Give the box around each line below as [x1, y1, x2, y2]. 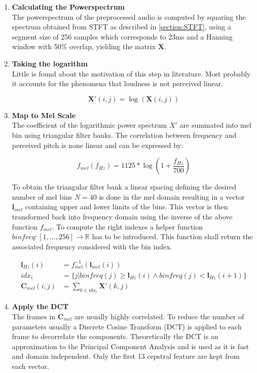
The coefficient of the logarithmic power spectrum [12, 120, 167, 130]
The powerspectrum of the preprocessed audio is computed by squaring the [12, 11, 246, 22]
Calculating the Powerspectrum [12, 2, 125, 12]
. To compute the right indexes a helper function [52, 221, 203, 232]
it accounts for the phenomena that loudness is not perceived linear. [12, 78, 223, 89]
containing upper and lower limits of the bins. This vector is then [25, 201, 228, 212]
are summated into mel [179, 120, 251, 130]
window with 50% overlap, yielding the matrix [12, 41, 156, 52]
